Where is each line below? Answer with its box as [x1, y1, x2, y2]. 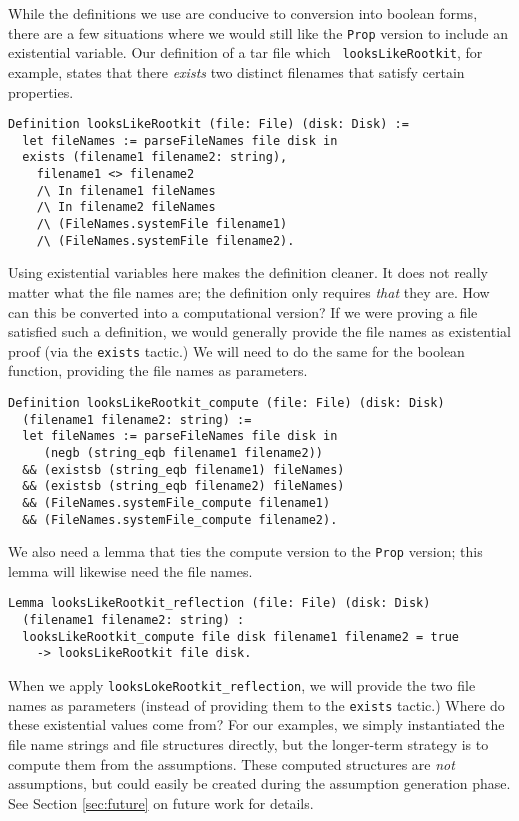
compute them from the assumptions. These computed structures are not [8, 753, 455, 774]
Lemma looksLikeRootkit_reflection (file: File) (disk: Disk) [8, 596, 431, 611]
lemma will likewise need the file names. [8, 560, 253, 581]
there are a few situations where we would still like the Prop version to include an [8, 22, 509, 43]
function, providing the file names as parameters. [8, 360, 308, 381]
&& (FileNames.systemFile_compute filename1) [22, 495, 331, 510]
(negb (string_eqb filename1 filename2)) [43, 445, 323, 460]
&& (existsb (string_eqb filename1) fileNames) [22, 462, 345, 477]
